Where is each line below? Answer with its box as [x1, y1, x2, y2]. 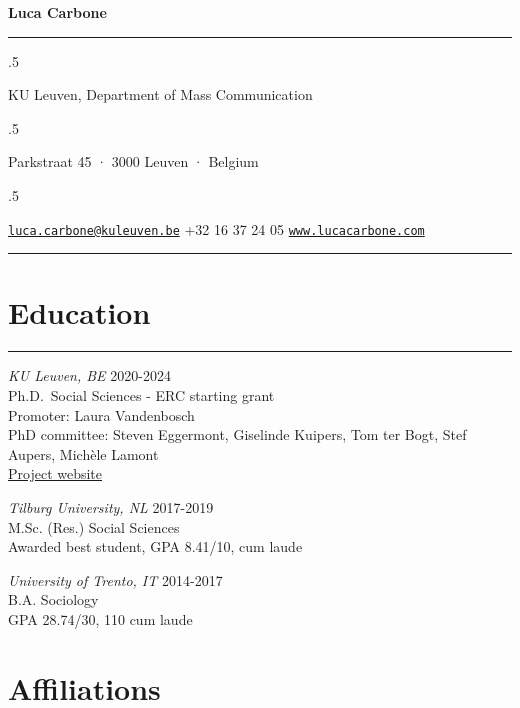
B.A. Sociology [8, 589, 99, 610]
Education [8, 292, 151, 333]
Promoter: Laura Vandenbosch [8, 404, 195, 425]
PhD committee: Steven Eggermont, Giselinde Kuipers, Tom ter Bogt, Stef [8, 424, 467, 445]
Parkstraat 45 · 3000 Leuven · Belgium [8, 151, 259, 172]
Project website [8, 463, 103, 484]
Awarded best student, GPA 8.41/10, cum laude [8, 536, 303, 557]
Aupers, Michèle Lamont [8, 443, 159, 464]
